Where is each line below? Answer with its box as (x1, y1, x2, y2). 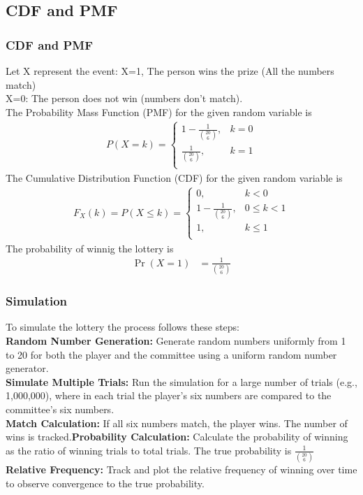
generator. (6, 361, 49, 375)
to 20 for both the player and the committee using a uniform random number (6, 347, 337, 361)
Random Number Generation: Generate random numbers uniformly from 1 (6, 333, 346, 348)
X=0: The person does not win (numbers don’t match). (6, 91, 243, 106)
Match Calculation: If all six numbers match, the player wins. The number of (6, 415, 348, 430)
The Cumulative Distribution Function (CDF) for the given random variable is (6, 170, 343, 185)
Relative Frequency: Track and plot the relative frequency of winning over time (6, 462, 357, 477)
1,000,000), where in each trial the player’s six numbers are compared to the (6, 388, 332, 403)
